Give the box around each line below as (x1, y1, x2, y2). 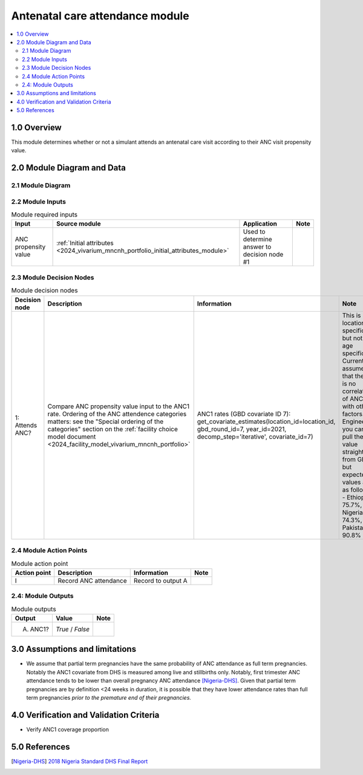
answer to (243, 243, 272, 251)
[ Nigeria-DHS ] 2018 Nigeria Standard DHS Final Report (11, 757, 148, 765)
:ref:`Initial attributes (56, 239, 114, 247)
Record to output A (133, 576, 188, 585)
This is (342, 311, 361, 320)
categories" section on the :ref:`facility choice (47, 424, 178, 433)
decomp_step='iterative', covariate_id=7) (197, 432, 313, 441)
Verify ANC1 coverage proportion (26, 725, 109, 733)
